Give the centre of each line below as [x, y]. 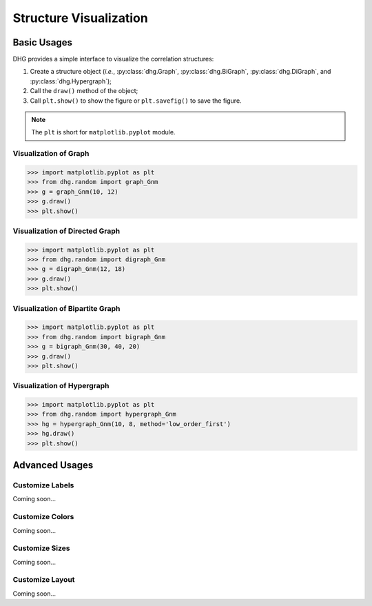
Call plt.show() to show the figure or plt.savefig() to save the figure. [136, 101]
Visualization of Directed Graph [66, 231]
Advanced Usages [53, 465]
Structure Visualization [80, 18]
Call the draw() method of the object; [84, 91]
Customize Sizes [41, 548]
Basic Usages [42, 42]
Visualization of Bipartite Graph [66, 308]
